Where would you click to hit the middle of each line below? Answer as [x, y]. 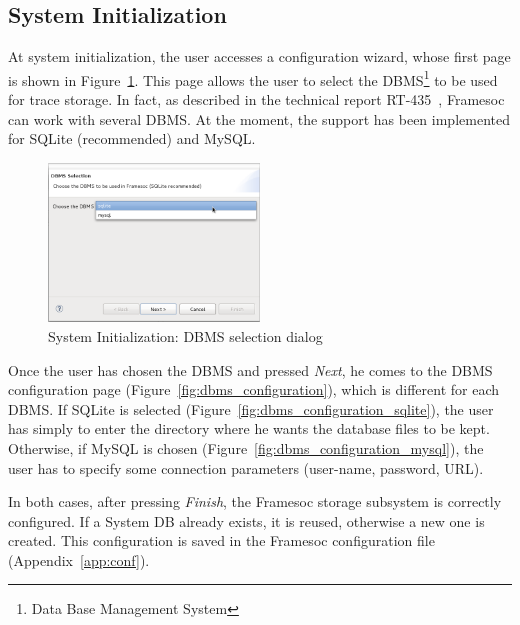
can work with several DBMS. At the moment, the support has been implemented [259, 118]
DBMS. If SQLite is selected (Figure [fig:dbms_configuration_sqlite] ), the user [251, 408]
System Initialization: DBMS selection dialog [185, 335]
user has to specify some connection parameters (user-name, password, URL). [246, 467]
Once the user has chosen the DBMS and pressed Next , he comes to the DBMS [250, 369]
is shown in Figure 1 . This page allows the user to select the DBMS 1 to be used [253, 78]
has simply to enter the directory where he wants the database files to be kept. [249, 428]
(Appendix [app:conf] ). [79, 559]
